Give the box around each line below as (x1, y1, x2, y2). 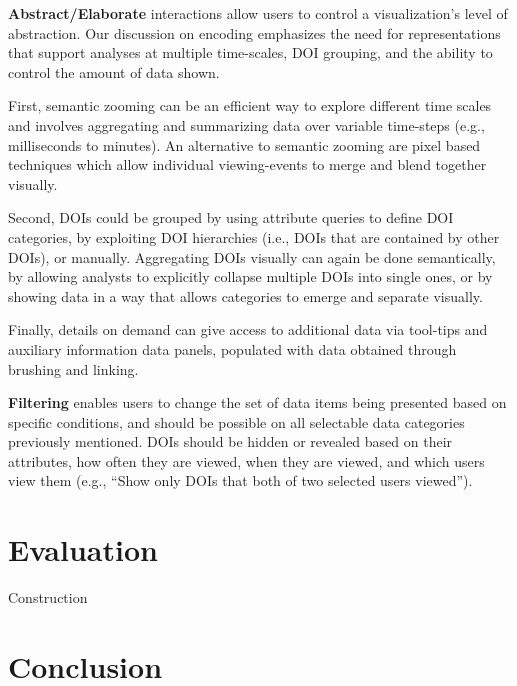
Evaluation (8, 529, 158, 570)
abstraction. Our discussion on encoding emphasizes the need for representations (8, 22, 501, 43)
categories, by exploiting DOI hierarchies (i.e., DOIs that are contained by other (8, 226, 500, 247)
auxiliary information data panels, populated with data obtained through (8, 338, 457, 359)
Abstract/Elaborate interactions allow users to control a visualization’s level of (8, 3, 508, 23)
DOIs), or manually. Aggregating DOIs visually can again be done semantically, (8, 246, 496, 267)
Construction (8, 587, 88, 608)
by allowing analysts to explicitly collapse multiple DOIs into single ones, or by (8, 266, 493, 287)
